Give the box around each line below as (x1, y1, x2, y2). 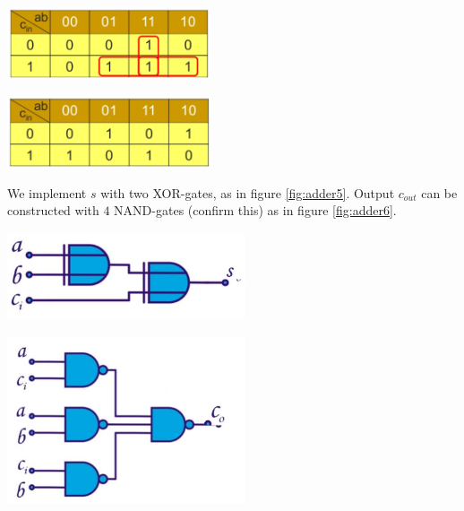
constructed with (7, 201, 99, 220)
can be (421, 183, 458, 202)
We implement (7, 183, 87, 202)
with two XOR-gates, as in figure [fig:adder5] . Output (100, 183, 395, 202)
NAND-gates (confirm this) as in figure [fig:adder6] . (114, 201, 397, 220)
